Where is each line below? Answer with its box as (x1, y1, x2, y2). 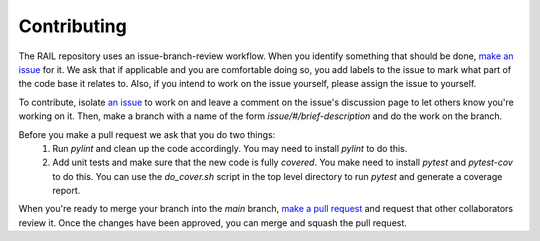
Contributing (18, 15, 127, 37)
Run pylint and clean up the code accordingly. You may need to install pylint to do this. (52, 142, 408, 154)
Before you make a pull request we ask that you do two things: (18, 128, 276, 140)
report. (52, 185, 81, 197)
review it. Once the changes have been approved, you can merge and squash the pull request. (18, 216, 407, 229)
